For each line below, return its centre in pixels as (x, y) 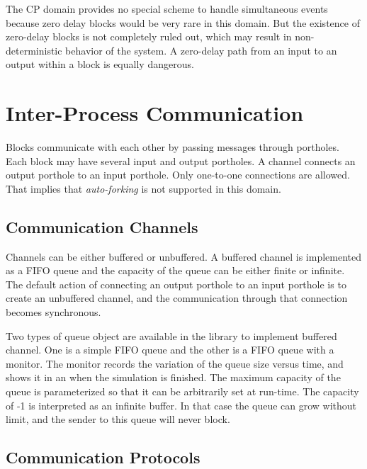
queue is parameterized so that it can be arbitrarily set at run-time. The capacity (182, 391)
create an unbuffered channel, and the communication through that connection (177, 298)
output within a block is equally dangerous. (100, 64)
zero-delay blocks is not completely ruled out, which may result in (149, 36)
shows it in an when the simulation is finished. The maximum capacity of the (173, 377)
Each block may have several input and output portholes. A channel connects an (181, 160)
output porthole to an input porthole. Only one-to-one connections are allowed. (178, 175)
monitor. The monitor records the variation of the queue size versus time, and (175, 363)
